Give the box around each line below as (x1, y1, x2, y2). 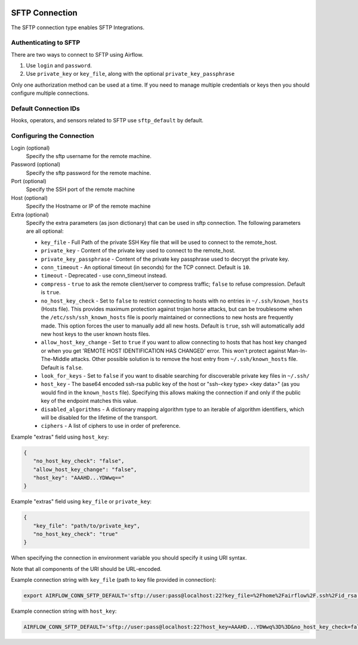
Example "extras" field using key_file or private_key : (11, 498, 152, 505)
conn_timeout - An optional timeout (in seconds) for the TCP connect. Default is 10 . (41, 263, 251, 271)
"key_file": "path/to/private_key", (33, 522, 140, 529)
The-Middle (41, 356, 70, 363)
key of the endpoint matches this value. (41, 397, 138, 405)
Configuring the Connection (11, 132, 94, 140)
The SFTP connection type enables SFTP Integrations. (11, 24, 144, 31)
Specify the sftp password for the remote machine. (26, 169, 152, 176)
